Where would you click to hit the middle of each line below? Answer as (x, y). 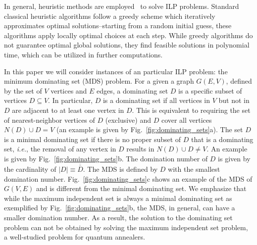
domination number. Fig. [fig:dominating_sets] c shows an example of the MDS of (128, 178)
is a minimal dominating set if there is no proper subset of (93, 139)
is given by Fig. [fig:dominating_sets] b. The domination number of (106, 158)
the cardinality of (30, 169)
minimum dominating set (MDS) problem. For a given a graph (99, 81)
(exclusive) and (128, 120)
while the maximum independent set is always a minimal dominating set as (118, 198)
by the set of (23, 90)
